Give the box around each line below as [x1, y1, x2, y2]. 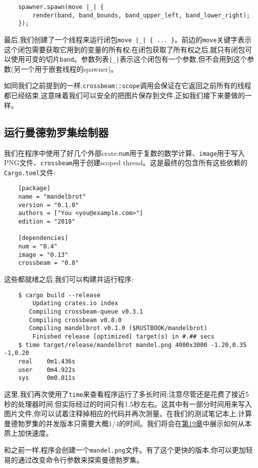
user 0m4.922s [18, 366, 76, 373]
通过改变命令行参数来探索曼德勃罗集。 [17, 454, 143, 465]
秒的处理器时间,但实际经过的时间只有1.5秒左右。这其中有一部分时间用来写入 [4, 398, 252, 409]
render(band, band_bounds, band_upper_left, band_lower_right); [32, 11, 250, 19]
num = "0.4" [18, 243, 58, 250]
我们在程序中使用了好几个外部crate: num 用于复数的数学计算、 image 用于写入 [4, 147, 245, 158]
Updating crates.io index [32, 300, 119, 307]
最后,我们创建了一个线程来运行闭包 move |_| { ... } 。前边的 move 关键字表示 [4, 34, 252, 44]
